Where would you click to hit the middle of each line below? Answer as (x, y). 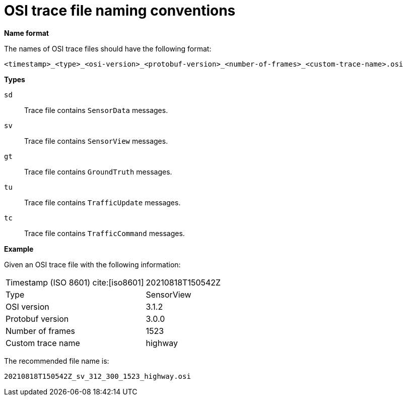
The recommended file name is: (57, 361)
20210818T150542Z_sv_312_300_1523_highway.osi (97, 376)
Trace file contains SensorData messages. (96, 110)
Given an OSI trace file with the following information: (92, 264)
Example (19, 249)
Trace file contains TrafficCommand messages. (105, 233)
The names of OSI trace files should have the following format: (108, 48)
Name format (26, 33)
